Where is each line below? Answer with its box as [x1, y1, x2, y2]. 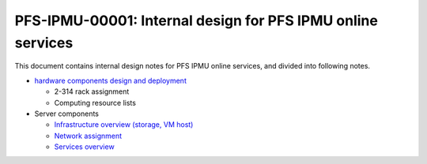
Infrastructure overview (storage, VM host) [54, 120, 194, 129]
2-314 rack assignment [54, 87, 130, 96]
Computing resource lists [54, 98, 136, 107]
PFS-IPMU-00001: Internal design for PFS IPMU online [14, 12, 379, 29]
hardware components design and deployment [34, 76, 187, 85]
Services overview [54, 142, 115, 151]
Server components [34, 109, 99, 118]
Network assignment [54, 131, 123, 140]
